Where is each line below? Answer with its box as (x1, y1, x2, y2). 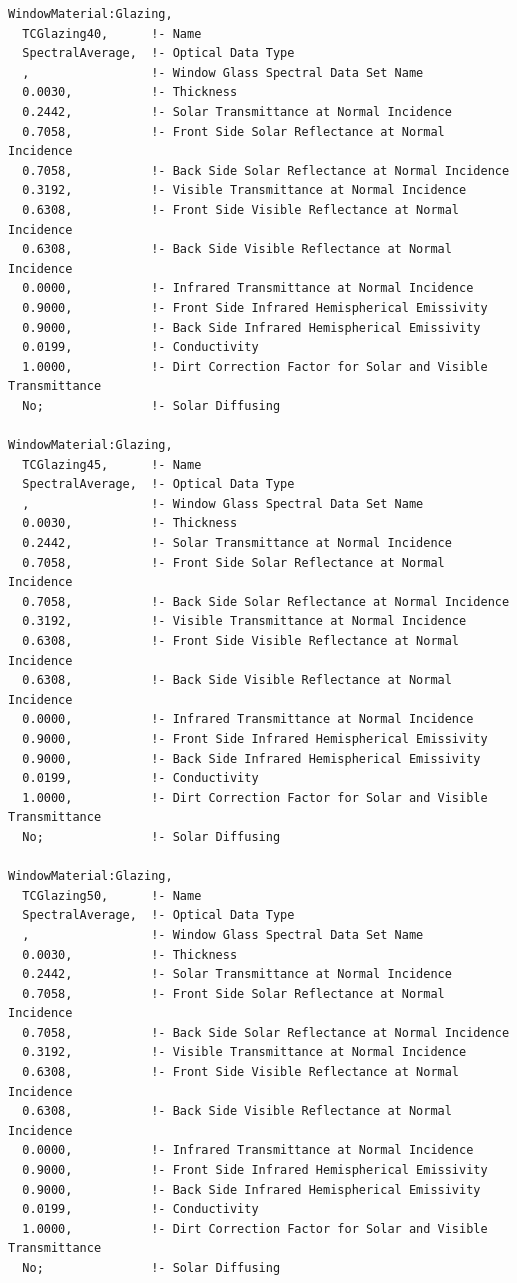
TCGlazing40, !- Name (22, 26, 202, 41)
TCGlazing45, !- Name (22, 457, 202, 472)
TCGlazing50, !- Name (22, 888, 202, 903)
